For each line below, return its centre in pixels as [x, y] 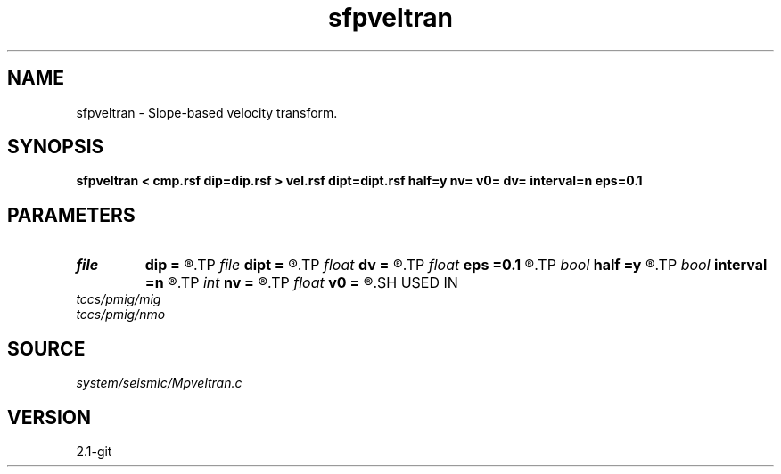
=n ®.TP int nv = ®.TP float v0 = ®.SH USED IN [301, 283]
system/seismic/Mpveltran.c [159, 383]
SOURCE [46, 348]
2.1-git [94, 451]
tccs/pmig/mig [119, 299]
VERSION [49, 417]
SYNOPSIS [56, 147]
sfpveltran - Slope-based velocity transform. [207, 112]
